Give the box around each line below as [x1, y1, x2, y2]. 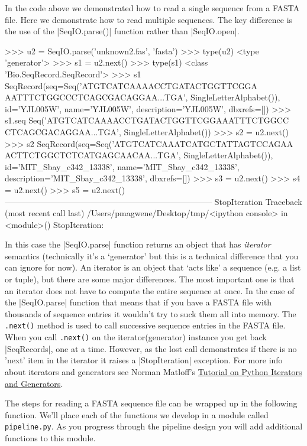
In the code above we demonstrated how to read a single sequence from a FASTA [5, 2, 300, 14]
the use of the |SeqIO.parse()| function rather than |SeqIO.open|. [5, 25, 240, 37]
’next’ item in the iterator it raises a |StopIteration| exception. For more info [5, 354, 283, 366]
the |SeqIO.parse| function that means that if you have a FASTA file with [5, 296, 272, 308]
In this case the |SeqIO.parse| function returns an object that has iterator [5, 238, 271, 250]
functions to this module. [5, 431, 96, 444]
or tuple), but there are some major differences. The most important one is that [5, 273, 295, 285]
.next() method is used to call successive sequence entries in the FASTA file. [5, 319, 286, 331]
